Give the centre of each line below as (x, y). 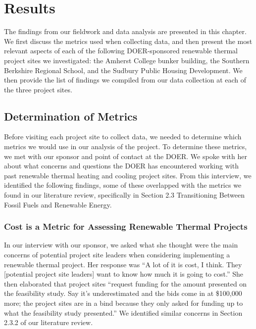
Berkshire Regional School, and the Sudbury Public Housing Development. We (123, 70)
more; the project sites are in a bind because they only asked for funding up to (124, 303)
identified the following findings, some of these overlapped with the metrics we (123, 185)
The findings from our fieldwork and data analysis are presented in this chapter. (125, 31)
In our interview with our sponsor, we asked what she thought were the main (121, 245)
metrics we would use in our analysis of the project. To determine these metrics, (126, 146)
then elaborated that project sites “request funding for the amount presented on (126, 283)
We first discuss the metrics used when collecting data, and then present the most (128, 41)
